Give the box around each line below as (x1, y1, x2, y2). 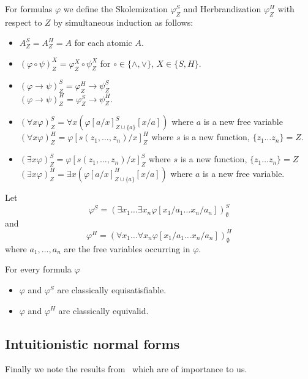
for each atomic (74, 36, 132, 49)
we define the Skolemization (63, 2, 168, 15)
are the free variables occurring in (64, 242, 190, 255)
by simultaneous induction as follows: (53, 15, 193, 28)
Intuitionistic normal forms (5, 334, 180, 353)
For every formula (5, 263, 72, 276)
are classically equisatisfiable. (57, 283, 167, 296)
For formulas (5, 2, 53, 15)
